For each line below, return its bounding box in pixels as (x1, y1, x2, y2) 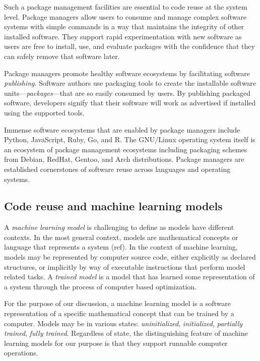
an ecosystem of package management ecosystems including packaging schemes (4, 144, 247, 154)
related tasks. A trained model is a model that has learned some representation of (4, 271, 255, 282)
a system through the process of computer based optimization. (4, 281, 197, 291)
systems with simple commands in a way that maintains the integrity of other (4, 21, 244, 32)
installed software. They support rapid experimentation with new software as (4, 31, 242, 41)
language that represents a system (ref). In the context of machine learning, (4, 242, 238, 252)
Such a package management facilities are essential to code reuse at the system (4, 2, 247, 12)
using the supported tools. (4, 107, 85, 117)
